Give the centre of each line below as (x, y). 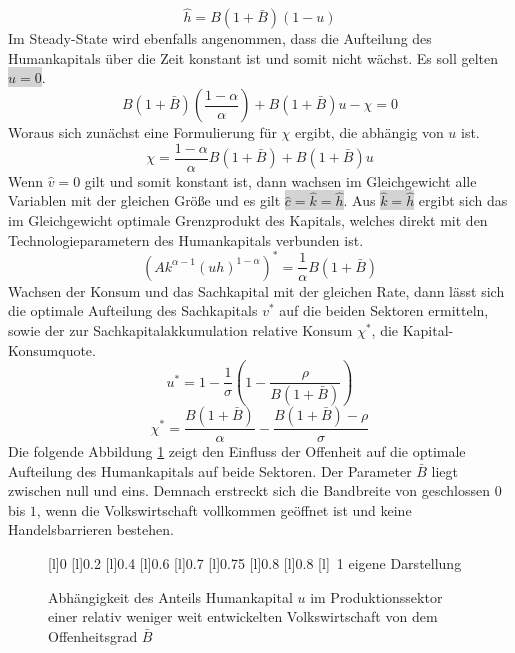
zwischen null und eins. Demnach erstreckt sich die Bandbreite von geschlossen (249, 490)
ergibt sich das (463, 200)
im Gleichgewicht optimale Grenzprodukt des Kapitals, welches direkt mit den (248, 220)
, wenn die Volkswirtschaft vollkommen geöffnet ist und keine (224, 509)
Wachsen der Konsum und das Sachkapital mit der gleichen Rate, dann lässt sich (256, 290)
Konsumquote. (52, 349)
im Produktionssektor (376, 596)
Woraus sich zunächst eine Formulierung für (142, 132)
